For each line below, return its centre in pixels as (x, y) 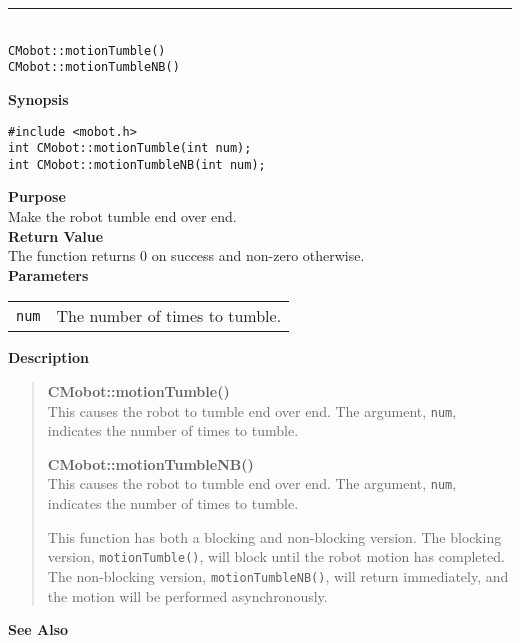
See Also (38, 629)
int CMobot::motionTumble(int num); (130, 148)
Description (49, 357)
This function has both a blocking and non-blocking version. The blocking (274, 536)
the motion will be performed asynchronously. (187, 595)
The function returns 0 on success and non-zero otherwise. (186, 255)
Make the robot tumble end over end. (122, 216)
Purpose (37, 196)
